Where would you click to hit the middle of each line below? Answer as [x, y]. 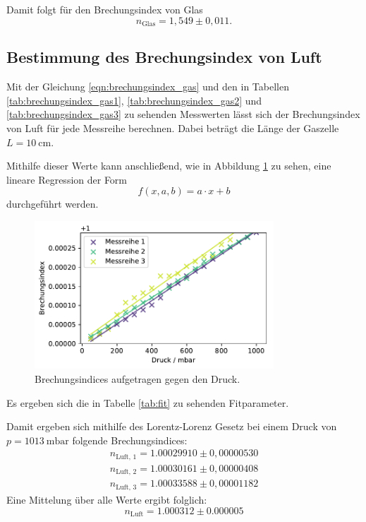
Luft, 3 [126, 487]
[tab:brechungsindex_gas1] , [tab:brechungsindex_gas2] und [134, 100]
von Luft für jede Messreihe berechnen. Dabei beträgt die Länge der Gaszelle [173, 128]
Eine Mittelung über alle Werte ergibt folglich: [107, 499]
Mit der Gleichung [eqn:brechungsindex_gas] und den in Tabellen [148, 87]
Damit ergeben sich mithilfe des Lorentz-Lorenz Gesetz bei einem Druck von [172, 426]
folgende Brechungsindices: [130, 440]
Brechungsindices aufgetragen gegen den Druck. [138, 379]
